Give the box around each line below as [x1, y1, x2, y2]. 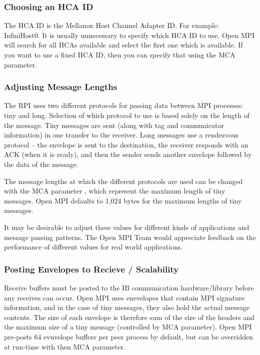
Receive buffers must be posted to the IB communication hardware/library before [4, 282, 254, 292]
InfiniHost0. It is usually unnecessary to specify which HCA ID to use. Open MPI [4, 29, 255, 40]
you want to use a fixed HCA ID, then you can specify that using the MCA [4, 49, 235, 59]
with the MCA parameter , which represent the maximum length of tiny [4, 185, 225, 196]
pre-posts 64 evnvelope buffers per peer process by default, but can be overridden [4, 331, 253, 341]
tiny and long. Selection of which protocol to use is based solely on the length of [4, 110, 249, 120]
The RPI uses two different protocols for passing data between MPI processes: [4, 100, 243, 110]
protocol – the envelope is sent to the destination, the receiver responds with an [4, 139, 248, 149]
